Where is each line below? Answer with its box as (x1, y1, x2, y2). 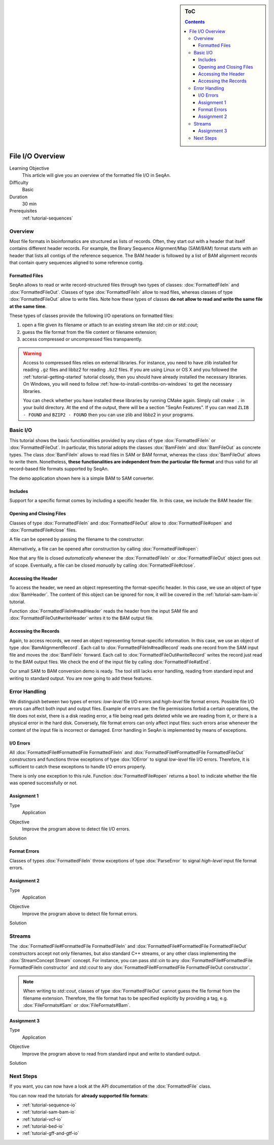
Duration (9, 194, 28, 200)
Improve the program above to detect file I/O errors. (22, 826, 130, 832)
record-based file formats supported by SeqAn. (9, 466, 109, 472)
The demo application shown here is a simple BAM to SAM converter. (9, 475, 154, 481)
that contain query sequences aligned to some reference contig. (9, 260, 144, 266)
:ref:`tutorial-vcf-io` (22, 1116, 63, 1122)
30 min (22, 201, 37, 207)
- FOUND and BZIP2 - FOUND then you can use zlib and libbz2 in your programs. (23, 412, 194, 418)
